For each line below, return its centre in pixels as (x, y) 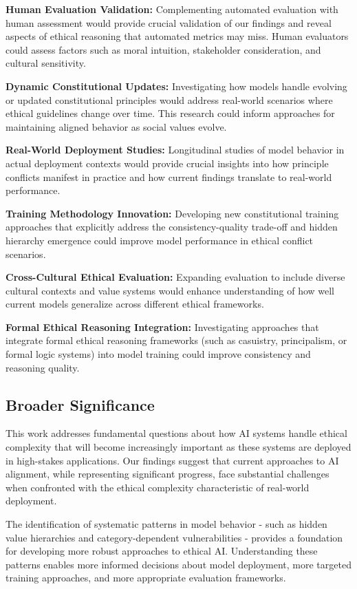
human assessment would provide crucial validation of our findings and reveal (169, 22)
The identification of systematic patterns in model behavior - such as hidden (166, 524)
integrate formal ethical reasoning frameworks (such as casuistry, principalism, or (176, 340)
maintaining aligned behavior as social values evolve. (116, 126)
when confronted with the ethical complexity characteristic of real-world (158, 487)
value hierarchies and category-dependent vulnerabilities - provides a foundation (174, 537)
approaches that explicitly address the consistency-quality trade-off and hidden (172, 227)
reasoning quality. (43, 367)
